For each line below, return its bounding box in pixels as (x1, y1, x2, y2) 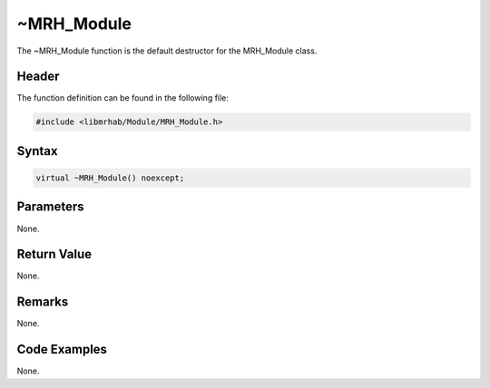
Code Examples (16, 342, 108, 357)
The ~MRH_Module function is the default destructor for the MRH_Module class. (16, 45, 318, 56)
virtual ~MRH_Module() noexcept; (35, 173, 185, 183)
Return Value (16, 247, 93, 262)
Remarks (16, 295, 69, 310)
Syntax (16, 143, 58, 159)
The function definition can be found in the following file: (16, 92, 229, 103)
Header (16, 69, 60, 84)
